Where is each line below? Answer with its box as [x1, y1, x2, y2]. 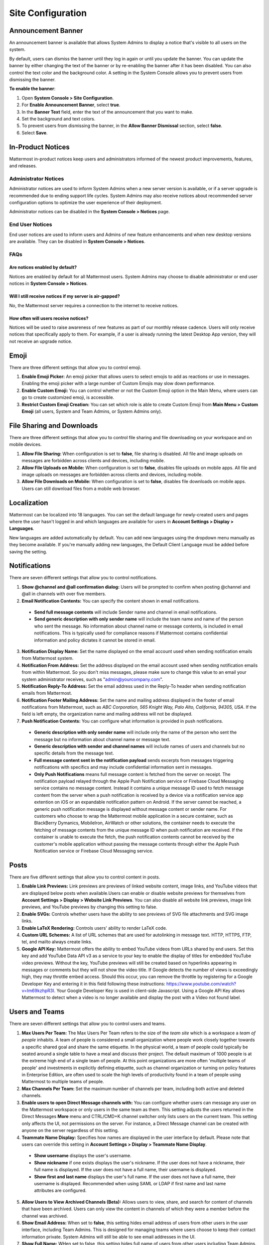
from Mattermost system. [21, 655, 74, 661]
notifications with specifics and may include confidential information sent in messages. [34, 764, 213, 770]
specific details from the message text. [34, 750, 114, 756]
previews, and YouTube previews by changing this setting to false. [21, 904, 158, 910]
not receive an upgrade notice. [9, 338, 72, 344]
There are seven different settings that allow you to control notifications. [9, 575, 157, 581]
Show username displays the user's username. [34, 1153, 132, 1159]
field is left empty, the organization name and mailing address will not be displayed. [21, 711, 193, 717]
